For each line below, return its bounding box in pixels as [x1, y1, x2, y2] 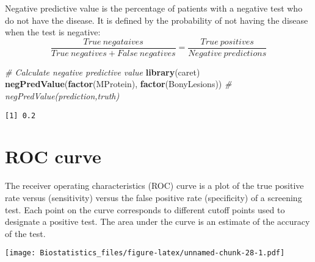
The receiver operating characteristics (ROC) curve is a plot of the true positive [5, 179, 304, 192]
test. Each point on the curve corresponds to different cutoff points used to [5, 203, 285, 216]
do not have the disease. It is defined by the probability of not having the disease [5, 13, 308, 26]
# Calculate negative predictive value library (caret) [5, 65, 200, 78]
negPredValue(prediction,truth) [5, 90, 120, 102]
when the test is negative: [5, 26, 101, 38]
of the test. [5, 227, 46, 239]
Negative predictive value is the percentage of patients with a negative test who [5, 2, 303, 14]
